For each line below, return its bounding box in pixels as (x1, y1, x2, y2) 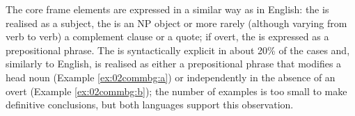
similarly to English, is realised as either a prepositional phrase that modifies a (6, 56, 342, 71)
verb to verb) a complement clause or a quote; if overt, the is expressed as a (6, 29, 329, 44)
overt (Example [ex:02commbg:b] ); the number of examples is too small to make (6, 83, 347, 98)
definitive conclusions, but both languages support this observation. (6, 97, 294, 112)
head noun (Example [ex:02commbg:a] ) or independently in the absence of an (6, 69, 336, 84)
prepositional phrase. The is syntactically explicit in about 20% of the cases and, (6, 42, 350, 57)
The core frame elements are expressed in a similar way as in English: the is (6, 2, 329, 16)
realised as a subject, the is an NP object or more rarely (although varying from (6, 15, 347, 30)
